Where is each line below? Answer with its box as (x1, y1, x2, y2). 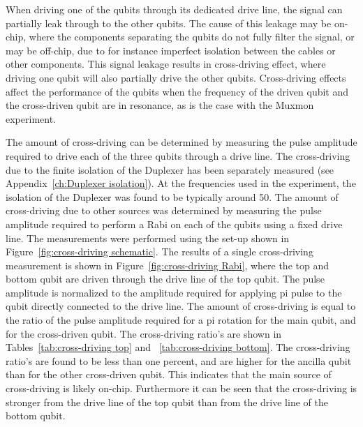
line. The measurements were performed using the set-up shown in (6, 230, 290, 245)
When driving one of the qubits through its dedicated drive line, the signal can (6, 2, 343, 16)
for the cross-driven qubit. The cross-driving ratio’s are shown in (6, 326, 282, 340)
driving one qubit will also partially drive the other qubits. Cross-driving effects (6, 70, 346, 84)
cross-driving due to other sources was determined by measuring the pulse (6, 203, 322, 218)
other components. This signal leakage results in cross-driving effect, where (6, 57, 326, 71)
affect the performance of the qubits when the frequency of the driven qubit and (6, 84, 349, 98)
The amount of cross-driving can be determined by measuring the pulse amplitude (6, 135, 357, 149)
